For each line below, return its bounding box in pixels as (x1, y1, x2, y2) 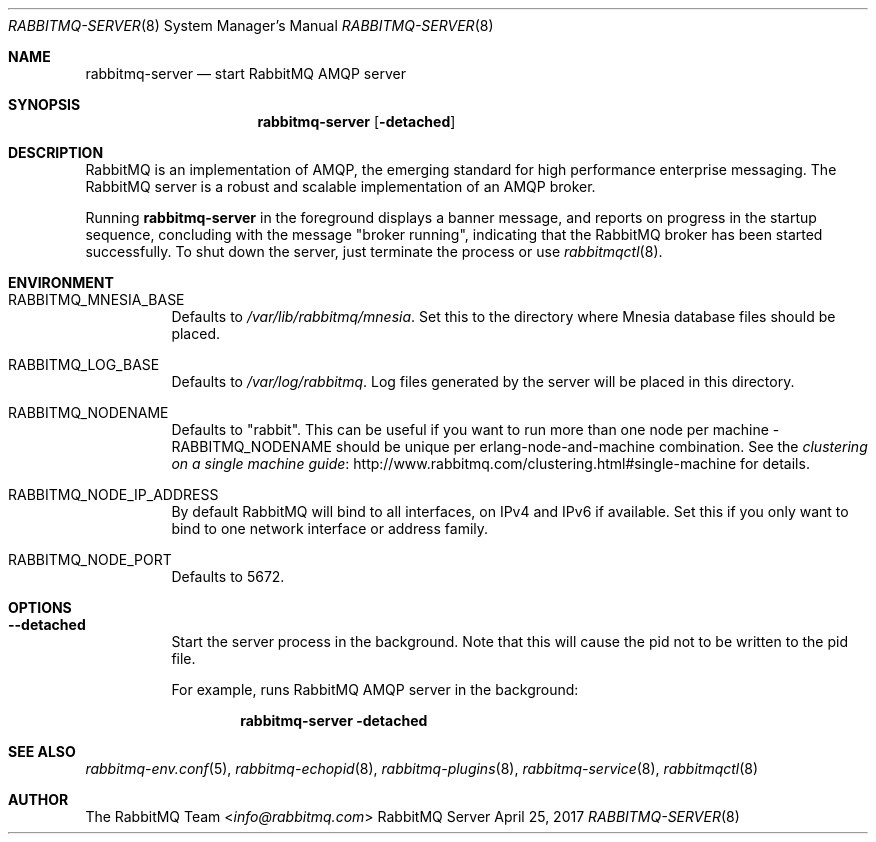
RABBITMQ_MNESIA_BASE (8, 291, 185, 308)
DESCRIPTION (8, 144, 104, 161)
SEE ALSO (8, 743, 76, 760)
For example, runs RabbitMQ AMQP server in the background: (171, 681, 579, 698)
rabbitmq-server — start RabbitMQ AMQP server (85, 65, 406, 82)
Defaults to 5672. (171, 568, 285, 585)
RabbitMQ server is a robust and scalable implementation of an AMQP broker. (85, 178, 596, 195)
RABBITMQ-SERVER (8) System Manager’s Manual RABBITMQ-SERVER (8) (8, 17, 494, 34)
